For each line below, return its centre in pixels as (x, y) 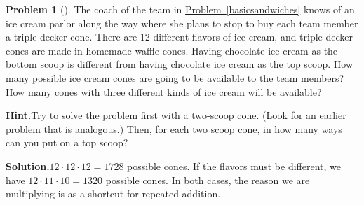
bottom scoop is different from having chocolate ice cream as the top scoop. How (180, 64)
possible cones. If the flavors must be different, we (234, 165)
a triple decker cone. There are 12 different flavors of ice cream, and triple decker (180, 37)
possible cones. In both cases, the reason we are (208, 179)
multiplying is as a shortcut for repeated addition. (113, 193)
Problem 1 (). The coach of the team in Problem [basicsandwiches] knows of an (180, 9)
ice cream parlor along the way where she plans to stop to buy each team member (182, 23)
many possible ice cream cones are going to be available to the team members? (175, 77)
